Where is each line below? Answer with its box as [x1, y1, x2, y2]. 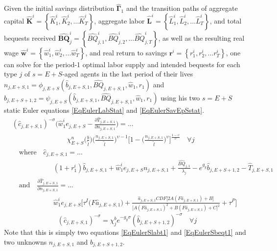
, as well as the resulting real [158, 32, 245, 43]
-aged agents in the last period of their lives [62, 69, 193, 79]
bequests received [4, 32, 56, 43]
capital [4, 15, 24, 25]
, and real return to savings [85, 47, 167, 57]
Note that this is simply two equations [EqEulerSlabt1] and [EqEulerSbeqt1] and [4, 226, 246, 237]
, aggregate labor [94, 15, 145, 25]
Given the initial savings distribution [4, 3, 115, 13]
